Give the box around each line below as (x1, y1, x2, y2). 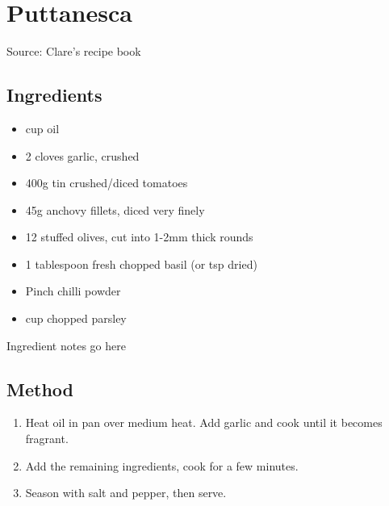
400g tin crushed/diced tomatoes (25, 174, 188, 191)
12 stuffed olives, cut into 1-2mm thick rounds (25, 228, 253, 245)
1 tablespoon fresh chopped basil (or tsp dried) (25, 255, 257, 272)
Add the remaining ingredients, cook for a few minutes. (25, 457, 299, 474)
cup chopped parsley (25, 310, 127, 327)
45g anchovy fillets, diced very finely (25, 201, 205, 218)
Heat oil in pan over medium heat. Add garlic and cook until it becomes (25, 414, 383, 431)
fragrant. (25, 430, 69, 447)
